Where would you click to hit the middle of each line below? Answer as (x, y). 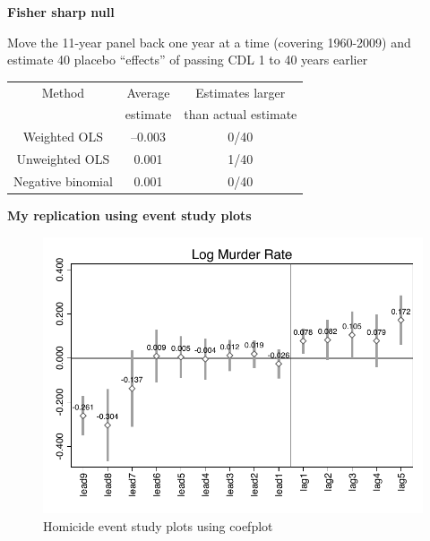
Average (148, 92)
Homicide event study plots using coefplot (158, 525)
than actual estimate (241, 114)
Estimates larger (241, 92)
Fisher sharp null (61, 12)
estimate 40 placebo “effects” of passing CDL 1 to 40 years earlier (188, 60)
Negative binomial (63, 180)
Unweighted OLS (63, 159)
